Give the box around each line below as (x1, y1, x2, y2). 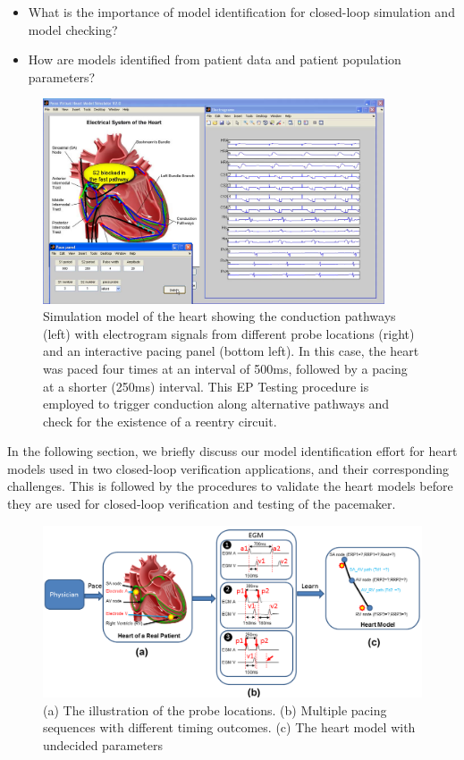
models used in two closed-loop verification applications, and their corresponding (7, 459, 450, 477)
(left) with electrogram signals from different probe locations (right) (43, 324, 415, 342)
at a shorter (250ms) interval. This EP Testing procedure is (43, 376, 369, 395)
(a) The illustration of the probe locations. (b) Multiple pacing (43, 700, 387, 719)
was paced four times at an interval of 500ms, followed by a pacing (43, 359, 408, 377)
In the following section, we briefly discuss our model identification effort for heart (7, 442, 458, 460)
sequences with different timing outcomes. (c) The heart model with (43, 718, 416, 737)
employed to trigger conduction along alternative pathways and (43, 394, 390, 413)
